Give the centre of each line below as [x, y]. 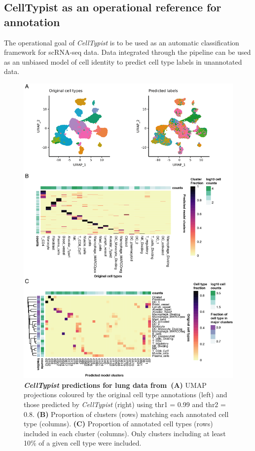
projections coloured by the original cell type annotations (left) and [126, 395]
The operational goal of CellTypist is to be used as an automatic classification [122, 42]
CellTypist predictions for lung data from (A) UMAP [115, 385]
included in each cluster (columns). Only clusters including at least [125, 433]
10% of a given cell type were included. [83, 443]
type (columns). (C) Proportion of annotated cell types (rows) [118, 424]
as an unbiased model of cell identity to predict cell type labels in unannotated [123, 61]
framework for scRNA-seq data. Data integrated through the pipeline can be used [127, 52]
